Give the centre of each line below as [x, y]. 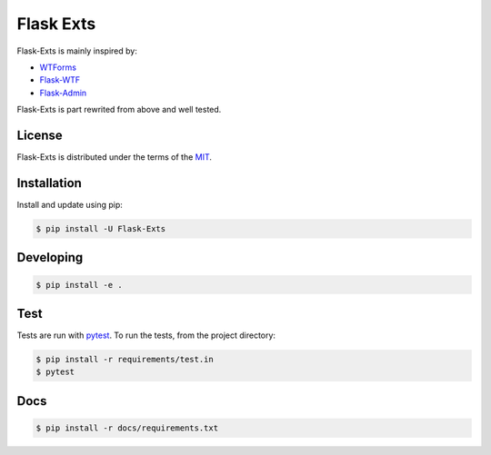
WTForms [58, 67]
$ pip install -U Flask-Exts [101, 228]
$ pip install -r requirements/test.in [125, 359]
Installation [49, 183]
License [40, 135]
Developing [50, 257]
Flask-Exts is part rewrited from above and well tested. [119, 110]
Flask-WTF [60, 80]
